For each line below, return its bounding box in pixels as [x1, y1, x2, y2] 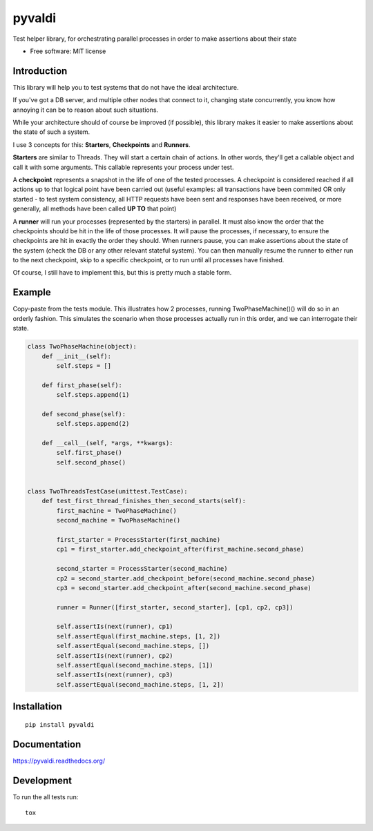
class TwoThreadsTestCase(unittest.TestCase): [27, 487, 188, 496]
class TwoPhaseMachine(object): [27, 342, 137, 351]
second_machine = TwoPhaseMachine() [56, 516, 181, 525]
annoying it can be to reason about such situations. [12, 106, 159, 114]
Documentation [12, 739, 82, 750]
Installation [12, 701, 62, 712]
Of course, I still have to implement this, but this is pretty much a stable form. [12, 268, 232, 277]
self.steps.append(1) [56, 391, 130, 399]
